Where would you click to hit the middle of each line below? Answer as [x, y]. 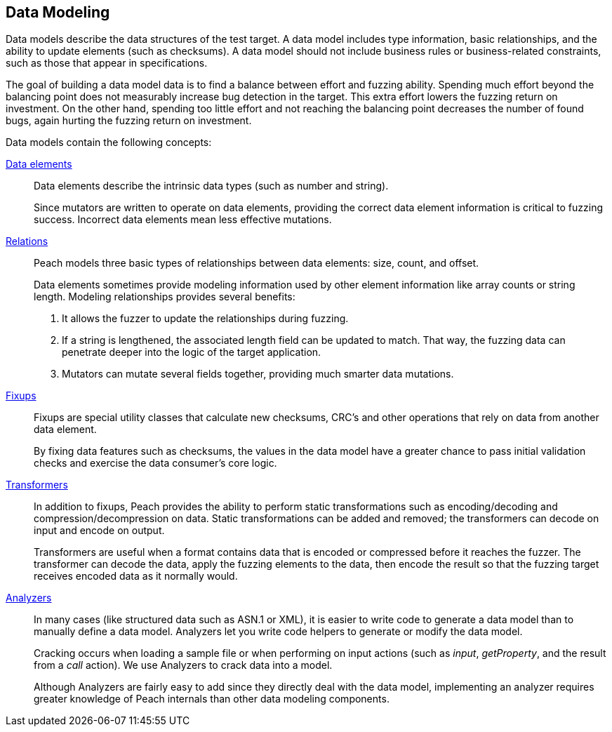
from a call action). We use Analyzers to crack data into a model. [183, 665]
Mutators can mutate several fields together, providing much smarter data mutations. [258, 374]
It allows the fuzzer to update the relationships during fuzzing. [205, 319]
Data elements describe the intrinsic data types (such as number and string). [211, 186]
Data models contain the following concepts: [109, 142]
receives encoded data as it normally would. [136, 576]
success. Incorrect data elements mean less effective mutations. [183, 220]
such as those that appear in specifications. [107, 63]
